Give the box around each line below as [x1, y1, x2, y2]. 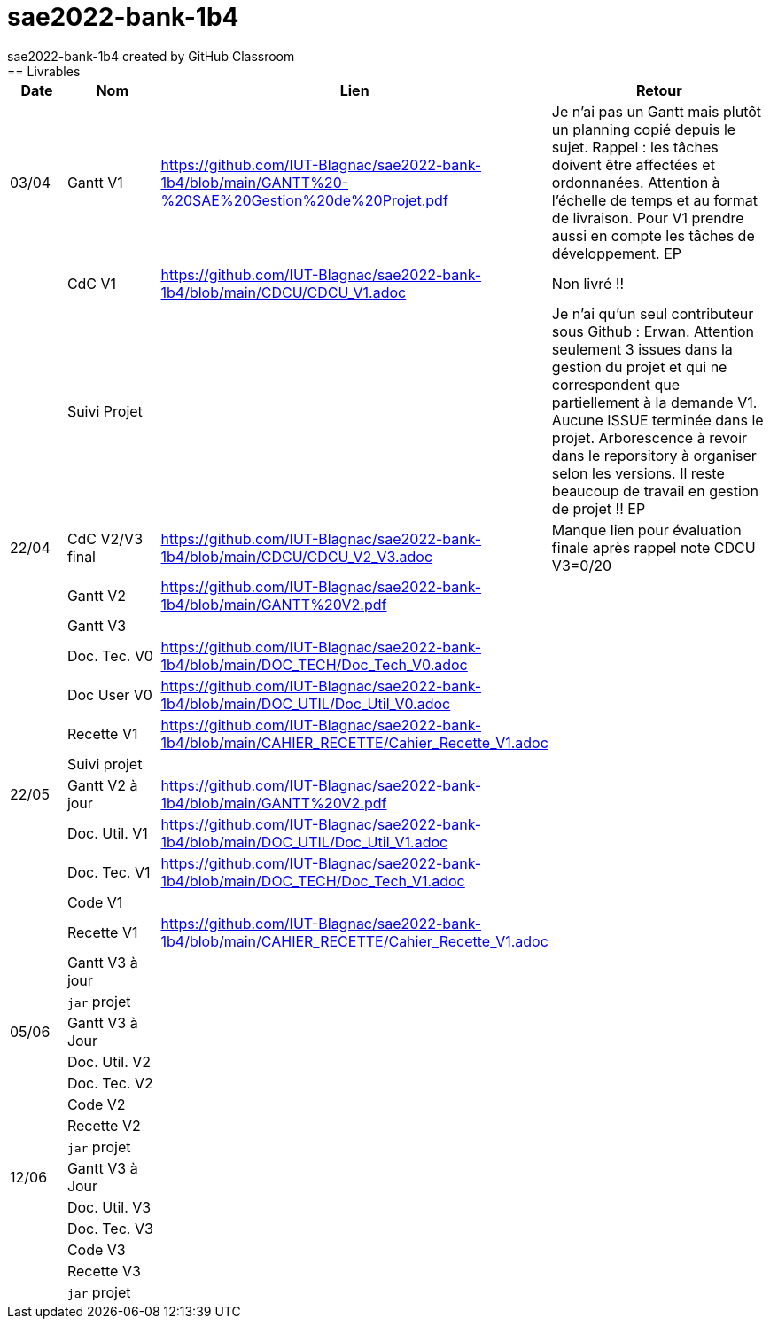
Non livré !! [551, 274, 624, 292]
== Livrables [7, 63, 81, 79]
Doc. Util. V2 [66, 1052, 152, 1071]
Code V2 [66, 1095, 126, 1113]
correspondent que [551, 375, 681, 394]
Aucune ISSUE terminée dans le [551, 410, 764, 429]
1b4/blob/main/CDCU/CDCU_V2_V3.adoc [160, 547, 433, 565]
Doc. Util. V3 [66, 1197, 152, 1216]
